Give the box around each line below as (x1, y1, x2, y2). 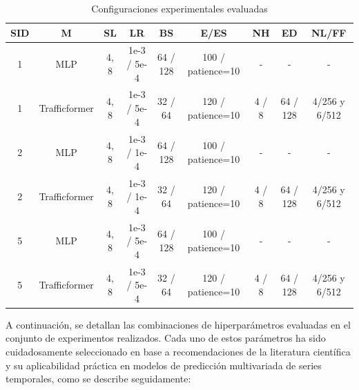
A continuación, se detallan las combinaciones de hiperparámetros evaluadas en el (6, 317, 351, 331)
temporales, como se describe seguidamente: (6, 371, 191, 386)
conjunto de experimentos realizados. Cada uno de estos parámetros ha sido (6, 331, 326, 345)
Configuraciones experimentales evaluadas (91, 1, 268, 15)
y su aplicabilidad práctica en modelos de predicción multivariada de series (6, 358, 322, 372)
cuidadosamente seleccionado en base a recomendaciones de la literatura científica (6, 344, 351, 359)
